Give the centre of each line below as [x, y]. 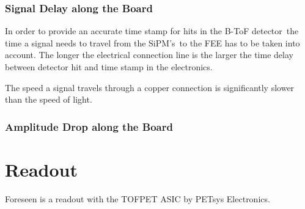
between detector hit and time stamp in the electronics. [109, 67]
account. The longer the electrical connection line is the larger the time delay [149, 55]
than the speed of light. [49, 99]
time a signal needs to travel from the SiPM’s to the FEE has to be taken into [152, 42]
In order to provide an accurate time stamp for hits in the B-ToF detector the [152, 31]
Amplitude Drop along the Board [89, 126]
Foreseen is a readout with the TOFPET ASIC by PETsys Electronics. [138, 198]
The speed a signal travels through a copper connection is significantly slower [150, 87]
